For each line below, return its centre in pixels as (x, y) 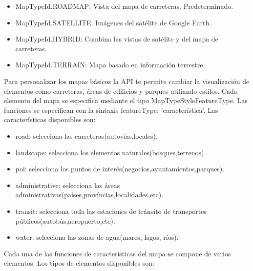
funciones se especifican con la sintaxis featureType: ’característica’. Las (111, 110)
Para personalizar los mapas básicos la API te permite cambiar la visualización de (127, 81)
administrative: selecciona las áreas (68, 185)
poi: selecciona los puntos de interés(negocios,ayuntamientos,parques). (120, 169)
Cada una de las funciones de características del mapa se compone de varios (117, 253)
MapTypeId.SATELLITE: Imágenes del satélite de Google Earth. (113, 22)
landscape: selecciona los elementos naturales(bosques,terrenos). (111, 152)
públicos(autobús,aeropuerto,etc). (65, 220)
